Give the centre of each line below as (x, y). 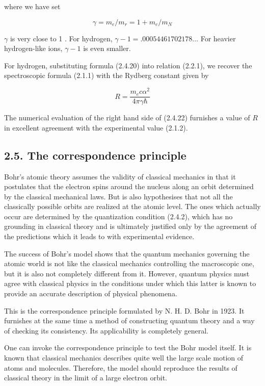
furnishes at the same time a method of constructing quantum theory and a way (129, 320)
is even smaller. (107, 48)
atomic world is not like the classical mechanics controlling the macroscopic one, (129, 263)
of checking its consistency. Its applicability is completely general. (106, 330)
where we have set (32, 6)
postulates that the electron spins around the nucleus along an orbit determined (129, 186)
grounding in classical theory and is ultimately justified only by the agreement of (130, 226)
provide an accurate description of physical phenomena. (91, 293)
